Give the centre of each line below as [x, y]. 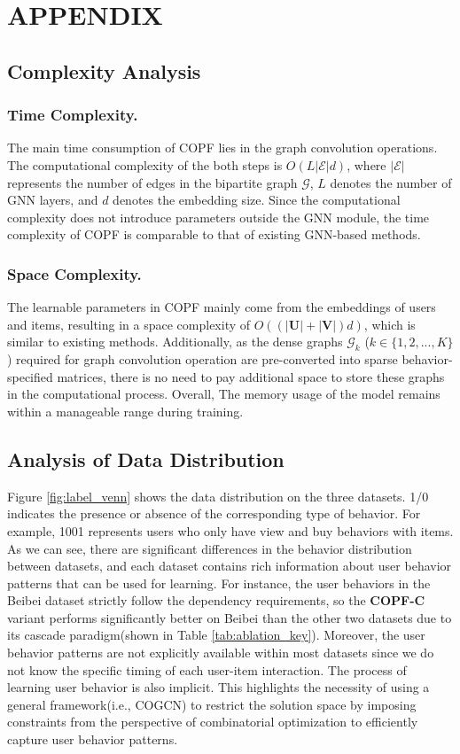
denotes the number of [391, 182]
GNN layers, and [53, 200]
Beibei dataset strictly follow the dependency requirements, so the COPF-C [216, 600]
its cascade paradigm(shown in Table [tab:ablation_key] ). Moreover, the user [216, 635]
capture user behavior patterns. [93, 739]
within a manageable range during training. [125, 411]
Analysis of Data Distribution [146, 459]
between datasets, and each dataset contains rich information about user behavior [230, 566]
